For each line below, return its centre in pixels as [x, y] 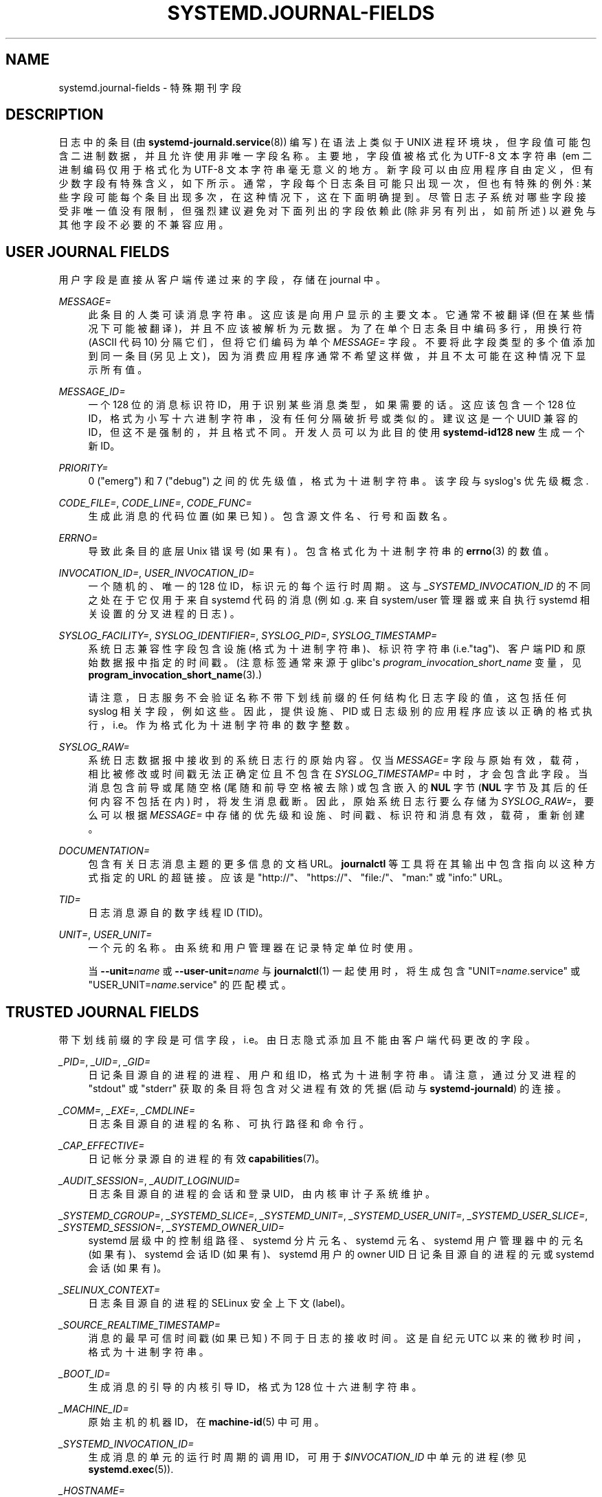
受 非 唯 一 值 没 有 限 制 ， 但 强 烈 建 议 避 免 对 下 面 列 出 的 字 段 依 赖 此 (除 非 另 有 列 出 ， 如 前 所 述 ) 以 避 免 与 [327, 211]
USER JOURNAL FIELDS [88, 252]
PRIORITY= [83, 468]
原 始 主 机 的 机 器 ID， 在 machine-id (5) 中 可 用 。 [206, 1422]
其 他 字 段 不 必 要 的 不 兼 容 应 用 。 [144, 225]
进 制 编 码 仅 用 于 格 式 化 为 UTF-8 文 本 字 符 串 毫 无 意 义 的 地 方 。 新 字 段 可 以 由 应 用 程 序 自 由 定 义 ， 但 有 [326, 170]
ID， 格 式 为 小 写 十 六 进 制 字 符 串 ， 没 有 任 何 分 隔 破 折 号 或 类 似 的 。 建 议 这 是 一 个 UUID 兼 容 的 [333, 419]
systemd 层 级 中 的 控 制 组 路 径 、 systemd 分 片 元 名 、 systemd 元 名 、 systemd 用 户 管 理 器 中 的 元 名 [336, 1241]
